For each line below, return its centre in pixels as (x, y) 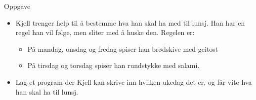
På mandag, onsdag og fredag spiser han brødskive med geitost (123, 49)
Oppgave (17, 6)
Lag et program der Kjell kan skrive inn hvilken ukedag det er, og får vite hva (134, 82)
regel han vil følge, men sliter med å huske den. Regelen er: (105, 32)
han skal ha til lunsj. (47, 91)
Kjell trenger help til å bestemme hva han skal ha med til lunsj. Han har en (130, 22)
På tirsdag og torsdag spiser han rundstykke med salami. (113, 65)
